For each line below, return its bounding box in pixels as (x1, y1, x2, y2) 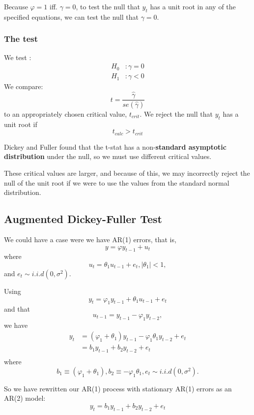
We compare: (4, 81, 43, 92)
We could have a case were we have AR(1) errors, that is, (4, 234, 176, 244)
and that (4, 304, 30, 314)
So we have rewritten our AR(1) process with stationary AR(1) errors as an (4, 383, 232, 393)
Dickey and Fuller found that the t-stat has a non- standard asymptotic (4, 141, 226, 152)
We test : (4, 52, 31, 62)
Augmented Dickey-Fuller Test (4, 211, 162, 226)
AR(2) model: (4, 393, 46, 403)
